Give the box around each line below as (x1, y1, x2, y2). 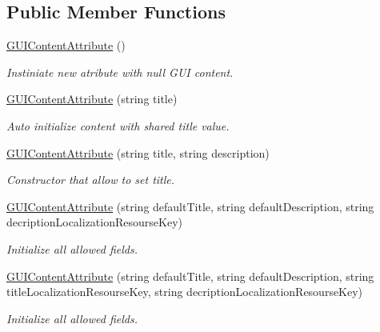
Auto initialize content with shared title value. (6, 117, 230, 134)
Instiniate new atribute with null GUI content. (6, 63, 234, 80)
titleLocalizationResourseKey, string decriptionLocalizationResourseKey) (6, 283, 363, 300)
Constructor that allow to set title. (6, 171, 175, 188)
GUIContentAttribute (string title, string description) (6, 144, 270, 161)
